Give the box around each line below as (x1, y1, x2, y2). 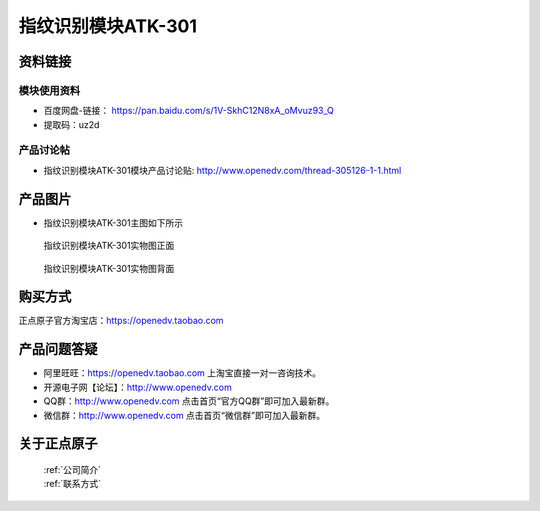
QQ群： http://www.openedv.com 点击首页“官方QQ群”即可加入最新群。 (43, 395, 335, 407)
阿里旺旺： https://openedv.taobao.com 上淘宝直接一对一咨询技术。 (43, 367, 322, 379)
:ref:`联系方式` (43, 478, 102, 490)
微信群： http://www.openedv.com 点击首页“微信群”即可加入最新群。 (43, 409, 325, 421)
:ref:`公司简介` (43, 463, 102, 475)
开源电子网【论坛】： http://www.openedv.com (43, 381, 232, 393)
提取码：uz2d (43, 118, 100, 130)
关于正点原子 (18, 435, 98, 452)
